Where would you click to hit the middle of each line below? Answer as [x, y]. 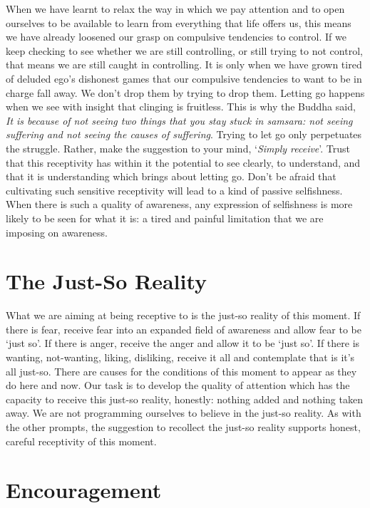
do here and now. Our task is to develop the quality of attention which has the [178, 385]
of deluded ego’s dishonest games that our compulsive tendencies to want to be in [184, 78]
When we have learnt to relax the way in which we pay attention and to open [175, 9]
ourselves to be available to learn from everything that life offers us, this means [179, 22]
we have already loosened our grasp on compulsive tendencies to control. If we [176, 37]
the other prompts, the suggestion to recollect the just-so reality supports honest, [183, 426]
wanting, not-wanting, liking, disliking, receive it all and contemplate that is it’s [180, 357]
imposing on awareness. [57, 232]
